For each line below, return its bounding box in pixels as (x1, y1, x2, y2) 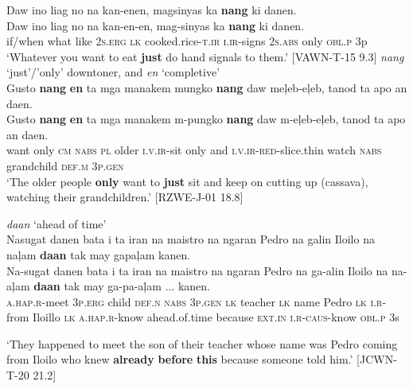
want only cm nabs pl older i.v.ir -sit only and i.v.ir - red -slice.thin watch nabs (6, 142, 382, 158)
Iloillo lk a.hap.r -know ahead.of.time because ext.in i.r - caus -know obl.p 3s (33, 309, 399, 325)
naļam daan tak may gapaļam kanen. (6, 246, 191, 263)
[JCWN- (357, 351, 397, 368)
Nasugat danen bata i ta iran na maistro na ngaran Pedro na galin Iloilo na (6, 231, 375, 247)
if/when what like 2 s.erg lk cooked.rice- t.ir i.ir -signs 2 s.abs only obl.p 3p (6, 33, 368, 49)
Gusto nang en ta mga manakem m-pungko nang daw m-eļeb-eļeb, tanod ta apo (6, 111, 406, 127)
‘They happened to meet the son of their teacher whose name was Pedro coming (6, 335, 398, 352)
